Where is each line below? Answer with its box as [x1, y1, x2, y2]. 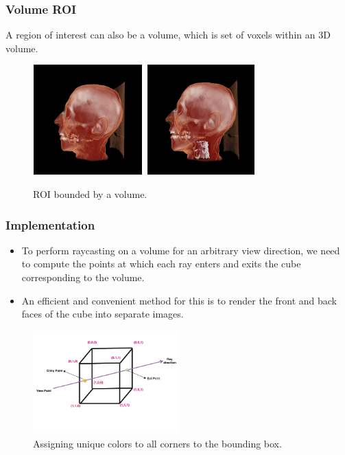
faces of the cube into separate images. [21, 307, 184, 321]
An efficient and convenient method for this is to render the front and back [21, 293, 337, 307]
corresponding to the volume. [21, 270, 145, 284]
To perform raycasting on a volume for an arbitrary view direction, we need [21, 243, 340, 257]
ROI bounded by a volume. [33, 187, 147, 201]
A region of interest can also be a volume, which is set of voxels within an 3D [5, 27, 331, 42]
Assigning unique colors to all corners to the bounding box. [33, 436, 282, 451]
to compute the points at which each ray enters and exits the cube [21, 256, 301, 271]
